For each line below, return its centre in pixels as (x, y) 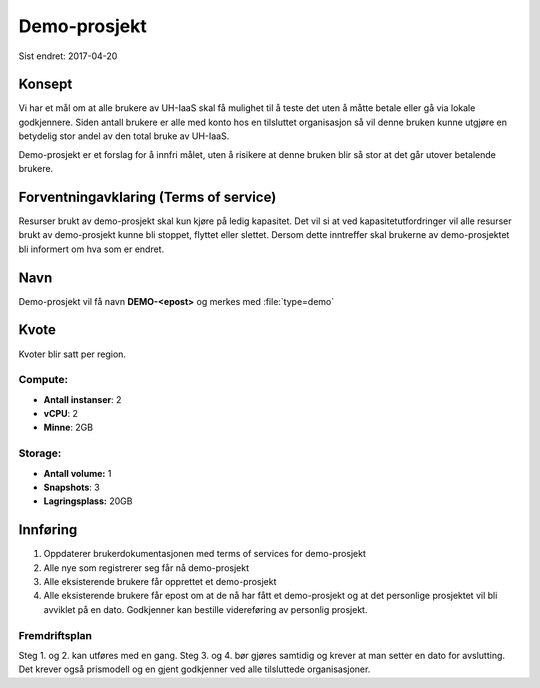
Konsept (45, 84)
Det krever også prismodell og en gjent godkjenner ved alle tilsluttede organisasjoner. (194, 669)
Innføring (48, 530)
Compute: (43, 380)
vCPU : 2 (61, 414)
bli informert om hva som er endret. (91, 249)
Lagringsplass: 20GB (88, 501)
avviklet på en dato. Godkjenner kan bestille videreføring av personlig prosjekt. (205, 609)
